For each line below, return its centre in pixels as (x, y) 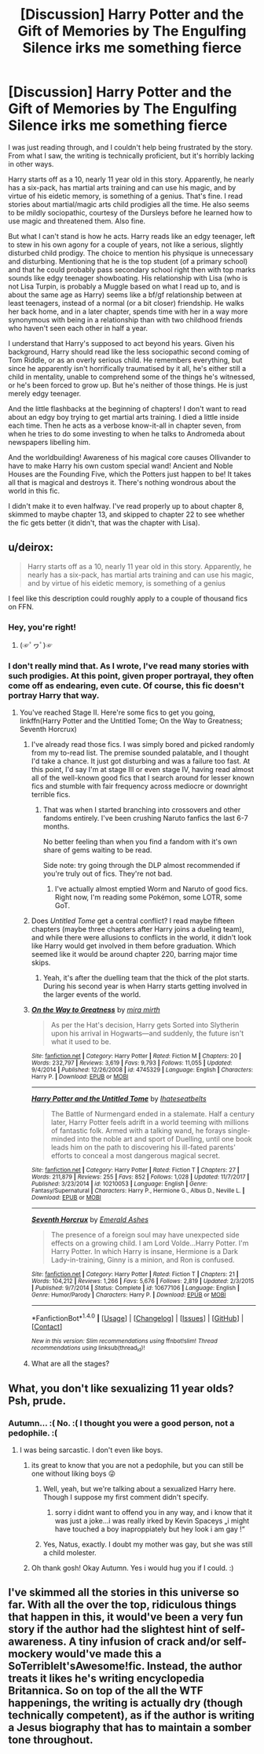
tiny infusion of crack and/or (150, 1642)
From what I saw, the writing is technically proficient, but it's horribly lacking (131, 156)
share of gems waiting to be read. (97, 850)
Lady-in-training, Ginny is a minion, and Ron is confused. (143, 1260)
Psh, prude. (37, 1401)
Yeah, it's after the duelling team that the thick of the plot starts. (146, 978)
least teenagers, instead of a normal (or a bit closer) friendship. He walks (126, 303)
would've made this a (108, 1654)
